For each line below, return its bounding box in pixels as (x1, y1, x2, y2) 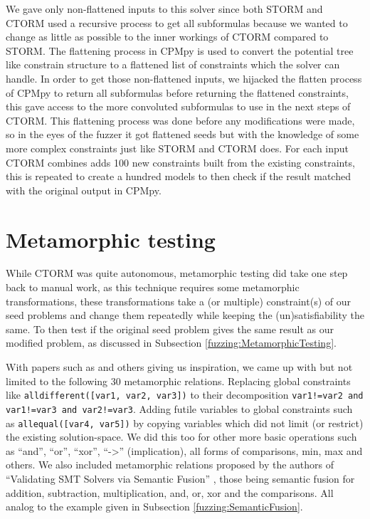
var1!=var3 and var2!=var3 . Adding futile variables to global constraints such (6, 401, 353, 416)
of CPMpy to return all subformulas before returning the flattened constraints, (6, 85, 349, 100)
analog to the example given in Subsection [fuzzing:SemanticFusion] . (6, 499, 303, 514)
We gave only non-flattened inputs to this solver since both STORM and (6, 1, 323, 16)
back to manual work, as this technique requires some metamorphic (6, 280, 300, 295)
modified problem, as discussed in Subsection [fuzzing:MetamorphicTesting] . (6, 335, 337, 350)
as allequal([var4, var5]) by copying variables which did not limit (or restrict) (6, 415, 364, 430)
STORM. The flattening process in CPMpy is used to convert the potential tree (6, 43, 354, 58)
